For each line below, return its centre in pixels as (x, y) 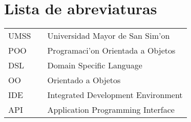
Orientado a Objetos (84, 80)
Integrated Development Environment (115, 95)
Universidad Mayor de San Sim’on (109, 36)
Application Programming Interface (111, 110)
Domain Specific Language (95, 65)
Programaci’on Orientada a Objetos (111, 51)
